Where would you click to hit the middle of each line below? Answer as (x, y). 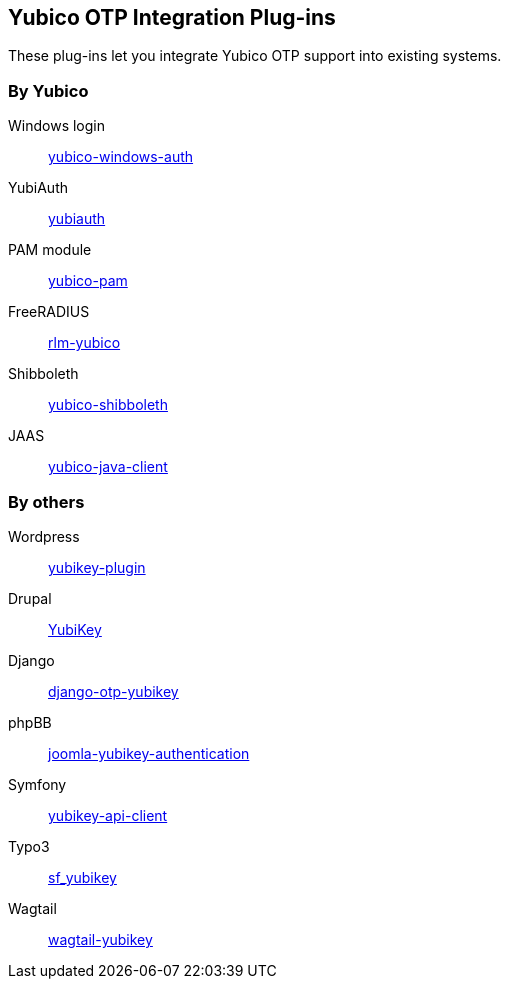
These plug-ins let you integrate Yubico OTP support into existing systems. (255, 56)
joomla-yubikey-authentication (149, 753)
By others (46, 501)
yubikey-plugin (97, 567)
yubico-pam (88, 281)
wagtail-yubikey (100, 939)
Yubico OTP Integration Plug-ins (172, 17)
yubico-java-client (108, 467)
